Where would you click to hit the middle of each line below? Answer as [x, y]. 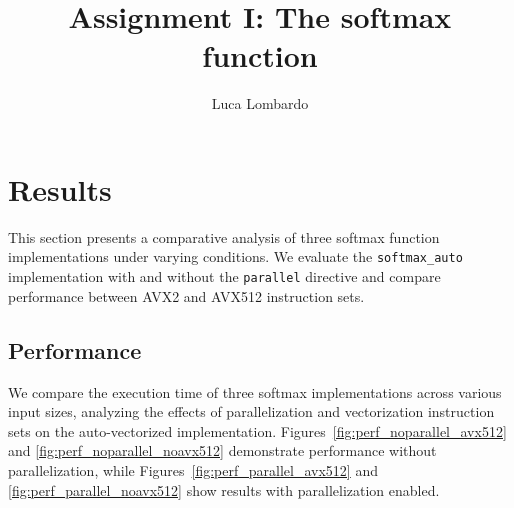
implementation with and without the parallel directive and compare [224, 276]
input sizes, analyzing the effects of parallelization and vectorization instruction [251, 411]
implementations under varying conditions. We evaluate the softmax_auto [235, 256]
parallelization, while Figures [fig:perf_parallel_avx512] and [193, 469]
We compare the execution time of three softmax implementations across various [255, 391]
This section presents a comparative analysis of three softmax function [224, 236]
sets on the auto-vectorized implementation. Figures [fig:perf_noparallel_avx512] [257, 430]
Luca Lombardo [260, 103]
